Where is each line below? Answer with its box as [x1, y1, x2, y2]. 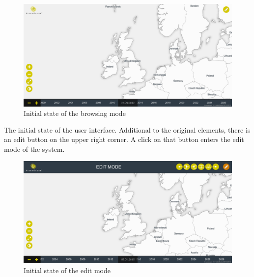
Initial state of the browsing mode [24, 108, 126, 118]
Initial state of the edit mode [24, 265, 111, 275]
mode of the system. [4, 144, 65, 154]
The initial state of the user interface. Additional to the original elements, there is [4, 124, 251, 135]
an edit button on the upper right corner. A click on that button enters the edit [4, 134, 244, 144]
